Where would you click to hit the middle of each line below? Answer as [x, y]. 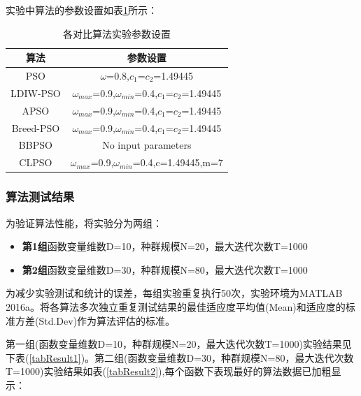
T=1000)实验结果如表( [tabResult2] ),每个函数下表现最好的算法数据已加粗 [169, 371]
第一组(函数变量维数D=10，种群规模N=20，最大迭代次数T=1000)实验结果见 [179, 344]
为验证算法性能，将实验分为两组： [84, 222]
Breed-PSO [36, 127]
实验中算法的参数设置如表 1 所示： [82, 10]
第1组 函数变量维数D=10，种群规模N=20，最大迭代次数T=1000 [165, 246]
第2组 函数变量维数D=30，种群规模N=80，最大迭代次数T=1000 [165, 269]
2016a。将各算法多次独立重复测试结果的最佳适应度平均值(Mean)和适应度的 [176, 306]
